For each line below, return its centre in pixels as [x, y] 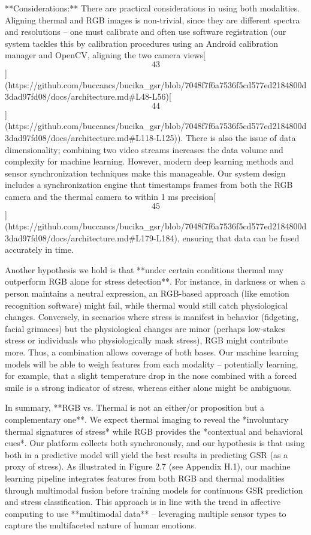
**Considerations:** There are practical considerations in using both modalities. [153, 8]
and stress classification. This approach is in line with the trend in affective [143, 502]
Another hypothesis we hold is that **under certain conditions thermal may [144, 269]
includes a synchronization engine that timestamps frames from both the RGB [149, 185]
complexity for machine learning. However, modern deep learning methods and [149, 161]
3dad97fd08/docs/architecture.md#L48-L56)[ [88, 96]
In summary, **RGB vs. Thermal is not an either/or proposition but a [135, 407]
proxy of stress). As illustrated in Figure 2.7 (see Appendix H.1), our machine [148, 466]
